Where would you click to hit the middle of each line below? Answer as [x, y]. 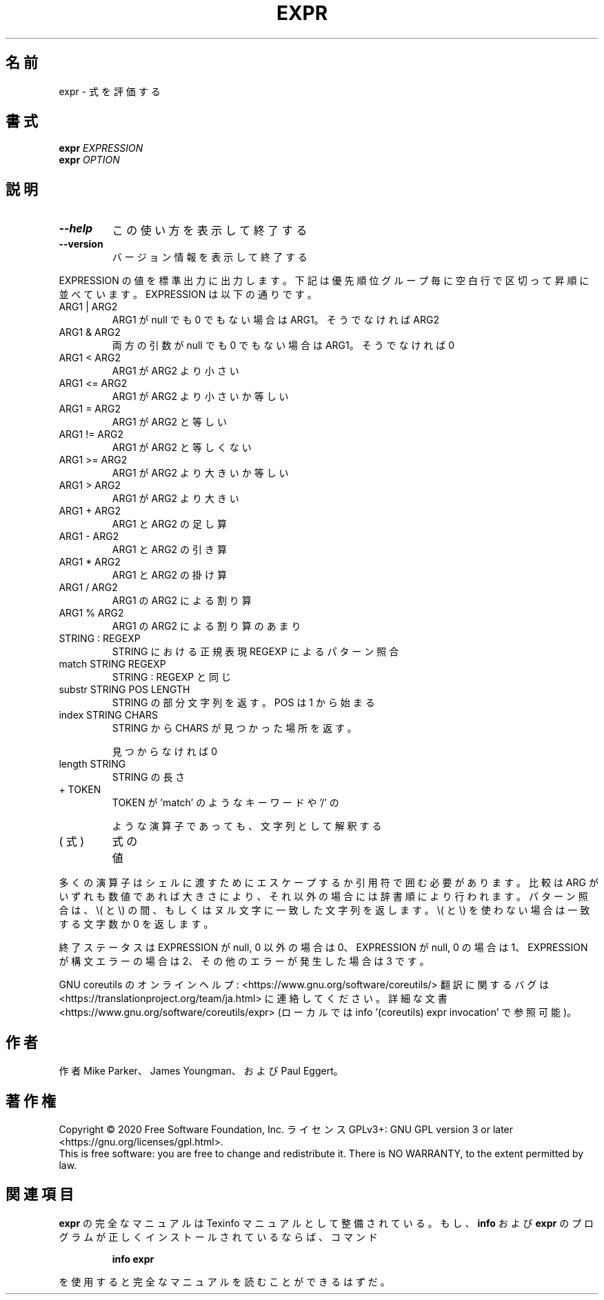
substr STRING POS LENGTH [124, 690]
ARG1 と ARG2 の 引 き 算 [169, 550]
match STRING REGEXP [112, 664]
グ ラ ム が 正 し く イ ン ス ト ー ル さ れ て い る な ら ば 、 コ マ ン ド [218, 1237]
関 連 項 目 [40, 1194]
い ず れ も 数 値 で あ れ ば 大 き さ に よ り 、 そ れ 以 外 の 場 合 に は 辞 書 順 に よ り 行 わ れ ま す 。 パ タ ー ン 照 [323, 897]
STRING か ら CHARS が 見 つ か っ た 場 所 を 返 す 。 [234, 728]
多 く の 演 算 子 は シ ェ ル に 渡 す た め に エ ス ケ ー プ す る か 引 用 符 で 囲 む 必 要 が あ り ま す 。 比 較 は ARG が [329, 883]
